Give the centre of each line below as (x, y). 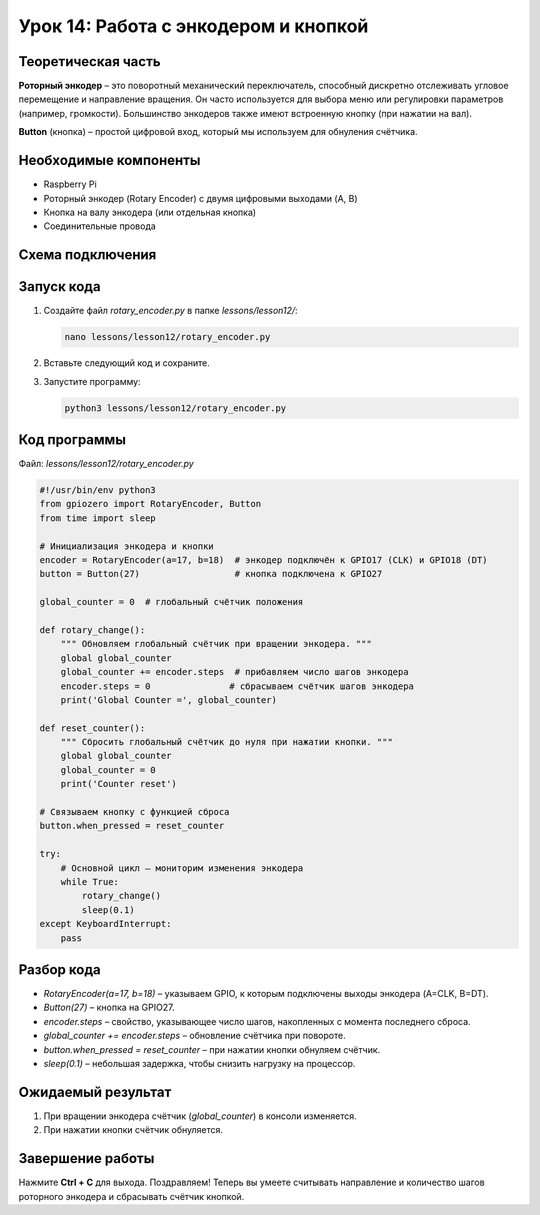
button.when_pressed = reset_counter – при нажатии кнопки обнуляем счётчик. (212, 1049)
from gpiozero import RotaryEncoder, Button (150, 504)
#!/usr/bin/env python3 (98, 490)
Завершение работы (86, 1158)
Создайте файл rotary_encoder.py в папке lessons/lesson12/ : (171, 311)
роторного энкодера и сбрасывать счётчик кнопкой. (131, 1196)
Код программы (72, 439)
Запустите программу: (92, 381)
